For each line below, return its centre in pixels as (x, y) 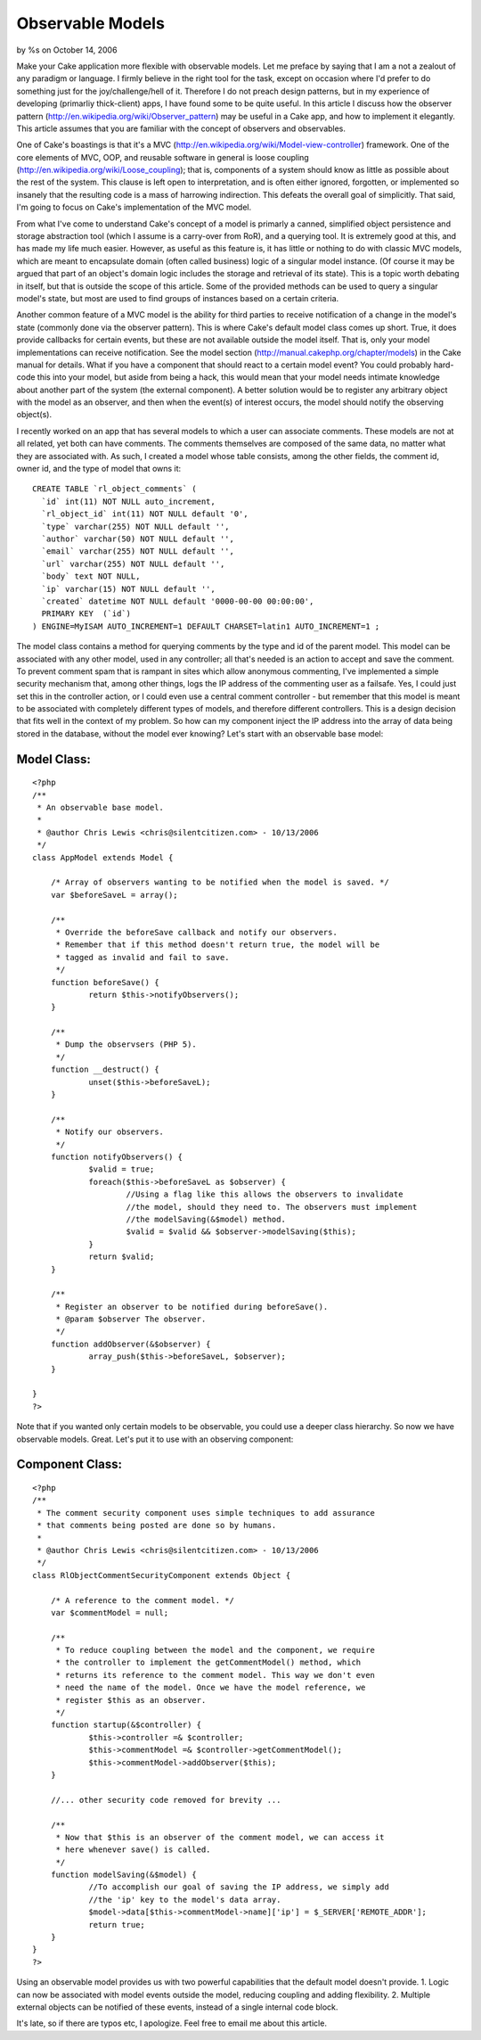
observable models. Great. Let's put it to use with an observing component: (155, 1439)
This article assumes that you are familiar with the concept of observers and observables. (181, 128)
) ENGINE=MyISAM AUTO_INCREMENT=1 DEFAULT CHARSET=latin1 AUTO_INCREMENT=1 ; (206, 626)
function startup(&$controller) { (126, 1725)
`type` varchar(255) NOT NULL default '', (136, 526)
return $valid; (122, 1257)
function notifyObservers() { (116, 1156)
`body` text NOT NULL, (91, 576)
